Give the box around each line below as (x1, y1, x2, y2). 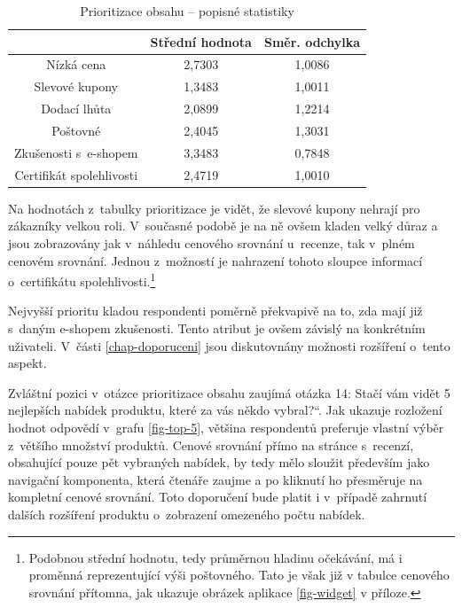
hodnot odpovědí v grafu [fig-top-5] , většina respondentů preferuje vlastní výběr (8, 417, 444, 436)
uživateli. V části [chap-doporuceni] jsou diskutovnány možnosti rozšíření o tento (8, 336, 450, 355)
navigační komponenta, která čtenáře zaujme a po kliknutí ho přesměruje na (8, 470, 423, 488)
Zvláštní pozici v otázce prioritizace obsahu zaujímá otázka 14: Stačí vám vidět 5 (8, 383, 450, 401)
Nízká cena (46, 55, 106, 74)
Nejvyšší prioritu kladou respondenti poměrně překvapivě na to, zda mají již (8, 301, 423, 320)
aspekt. (8, 354, 47, 372)
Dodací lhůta (41, 99, 112, 118)
